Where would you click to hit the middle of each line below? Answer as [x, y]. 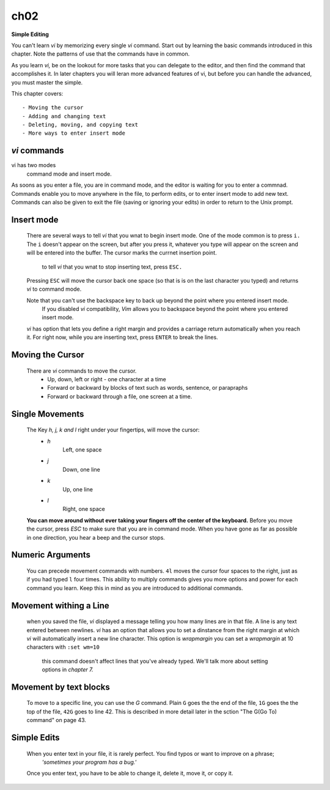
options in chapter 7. [68, 669]
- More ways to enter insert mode [74, 133]
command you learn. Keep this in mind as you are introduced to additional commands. [135, 588]
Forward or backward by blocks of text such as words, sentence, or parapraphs [148, 388]
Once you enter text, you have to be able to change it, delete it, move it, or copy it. [130, 773]
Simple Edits [35, 738]
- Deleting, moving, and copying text [80, 125]
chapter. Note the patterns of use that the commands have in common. [101, 54]
